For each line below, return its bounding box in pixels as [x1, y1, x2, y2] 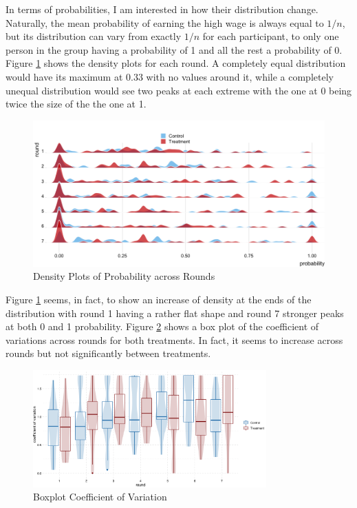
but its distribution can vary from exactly [6, 29, 182, 43]
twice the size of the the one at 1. [6, 96, 147, 111]
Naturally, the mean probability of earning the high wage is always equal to [6, 15, 324, 30]
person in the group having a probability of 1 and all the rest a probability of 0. [6, 42, 343, 57]
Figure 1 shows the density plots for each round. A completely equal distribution [6, 56, 346, 70]
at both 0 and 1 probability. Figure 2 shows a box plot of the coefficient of [6, 319, 319, 334]
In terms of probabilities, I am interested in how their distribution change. [6, 2, 318, 16]
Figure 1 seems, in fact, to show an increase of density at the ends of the [6, 292, 312, 306]
